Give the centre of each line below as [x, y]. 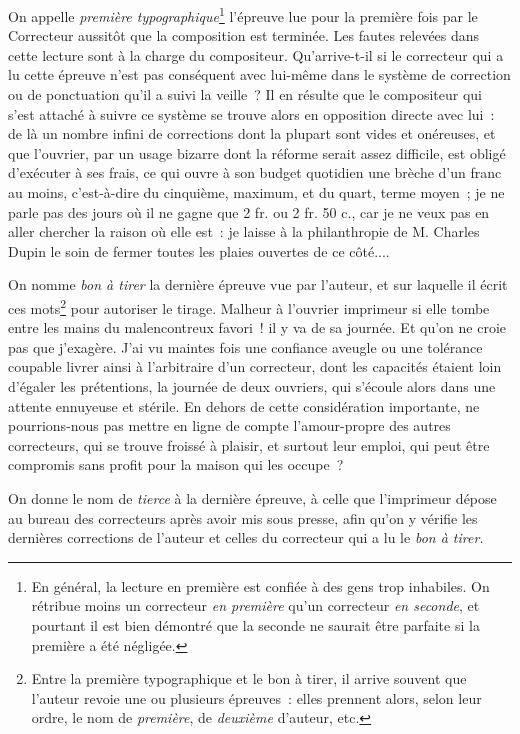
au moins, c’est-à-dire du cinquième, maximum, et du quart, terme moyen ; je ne [256, 192]
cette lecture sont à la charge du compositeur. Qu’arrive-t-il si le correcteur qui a [256, 54]
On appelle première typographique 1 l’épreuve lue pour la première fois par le [243, 14]
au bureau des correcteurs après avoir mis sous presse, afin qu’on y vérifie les [243, 517]
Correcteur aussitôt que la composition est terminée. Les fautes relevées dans [244, 35]
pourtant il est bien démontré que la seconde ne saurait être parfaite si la [255, 624]
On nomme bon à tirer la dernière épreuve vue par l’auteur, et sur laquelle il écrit [258, 284]
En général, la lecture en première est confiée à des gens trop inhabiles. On [260, 585]
